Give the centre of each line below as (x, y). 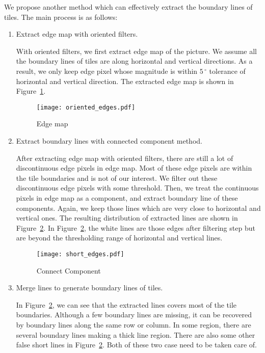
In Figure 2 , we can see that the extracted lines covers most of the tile (126, 304)
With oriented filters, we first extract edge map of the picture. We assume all (136, 51)
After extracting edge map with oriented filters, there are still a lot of (125, 158)
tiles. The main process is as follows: (61, 17)
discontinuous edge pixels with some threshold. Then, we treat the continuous (137, 188)
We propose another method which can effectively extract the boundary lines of (128, 7)
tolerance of (227, 71)
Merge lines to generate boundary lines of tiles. (89, 288)
